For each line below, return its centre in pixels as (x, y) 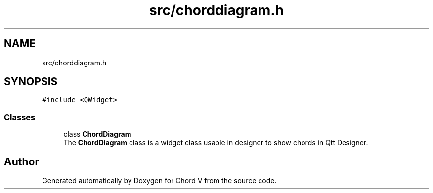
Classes (20, 117)
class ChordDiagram (97, 134)
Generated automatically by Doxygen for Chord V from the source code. (159, 181)
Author (22, 161)
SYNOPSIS (31, 82)
